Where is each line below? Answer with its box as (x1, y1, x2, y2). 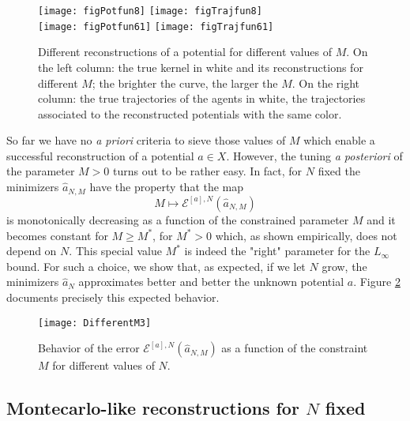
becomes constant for (6, 227, 108, 243)
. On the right (292, 74, 360, 91)
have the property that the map (89, 179, 244, 195)
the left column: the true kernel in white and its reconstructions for (38, 58, 363, 75)
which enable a (303, 132, 375, 148)
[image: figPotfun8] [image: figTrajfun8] (38, 6, 262, 17)
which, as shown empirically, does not (215, 227, 397, 243)
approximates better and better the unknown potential (78, 273, 344, 290)
